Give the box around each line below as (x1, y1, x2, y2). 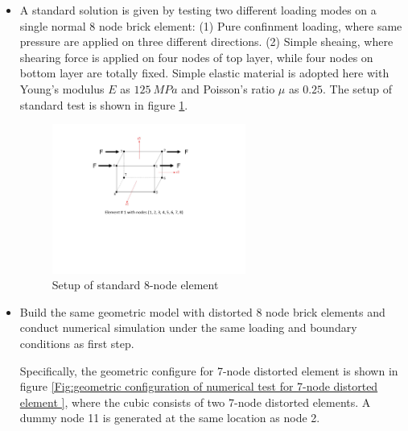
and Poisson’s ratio (181, 80, 275, 97)
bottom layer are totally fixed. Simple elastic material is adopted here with (19, 64, 389, 81)
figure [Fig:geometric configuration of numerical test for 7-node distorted (19, 378, 378, 395)
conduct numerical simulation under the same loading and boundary (19, 319, 357, 336)
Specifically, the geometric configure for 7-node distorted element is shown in (19, 362, 398, 379)
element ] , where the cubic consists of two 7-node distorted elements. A (19, 393, 371, 410)
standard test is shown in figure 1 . (19, 96, 188, 113)
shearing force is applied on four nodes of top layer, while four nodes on (19, 48, 373, 65)
